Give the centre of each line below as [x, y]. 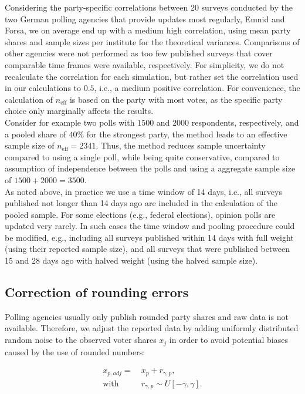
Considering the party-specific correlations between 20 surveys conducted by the [149, 7]
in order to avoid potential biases [228, 340]
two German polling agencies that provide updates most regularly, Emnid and [145, 18]
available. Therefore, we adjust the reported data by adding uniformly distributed [152, 328]
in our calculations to [43, 88]
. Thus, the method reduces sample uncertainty [181, 145]
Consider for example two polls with [70, 122]
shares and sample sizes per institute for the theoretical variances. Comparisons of [152, 41]
